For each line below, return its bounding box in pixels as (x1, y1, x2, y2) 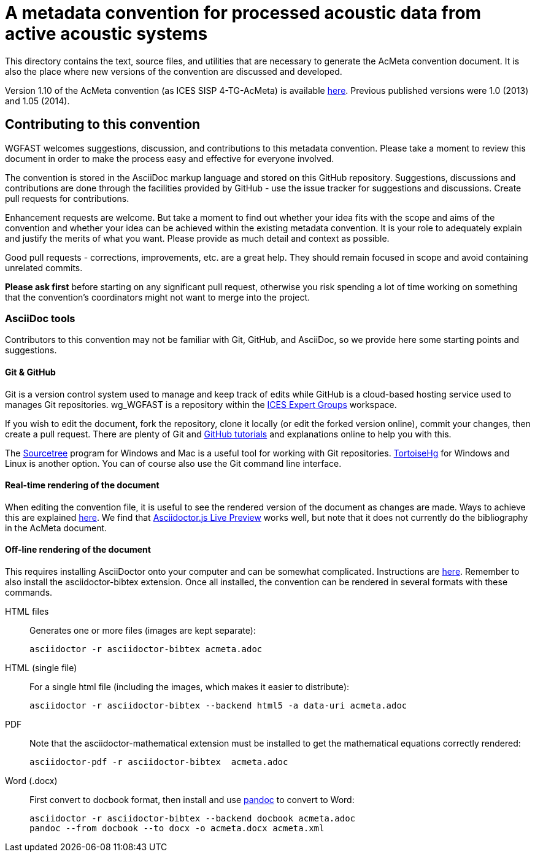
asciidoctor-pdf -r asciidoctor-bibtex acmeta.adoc (29, 757, 288, 767)
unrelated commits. (5, 262, 83, 273)
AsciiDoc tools (5, 312, 75, 325)
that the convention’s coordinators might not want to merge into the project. (5, 291, 310, 302)
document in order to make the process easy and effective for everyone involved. (5, 153, 334, 164)
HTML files (5, 606, 49, 617)
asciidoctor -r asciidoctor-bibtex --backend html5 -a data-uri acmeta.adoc (29, 701, 407, 710)
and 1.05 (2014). (5, 95, 70, 106)
